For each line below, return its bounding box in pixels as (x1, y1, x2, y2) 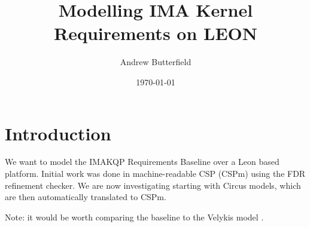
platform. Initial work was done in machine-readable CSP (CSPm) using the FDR (5, 167, 306, 180)
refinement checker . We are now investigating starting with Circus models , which (5, 179, 301, 191)
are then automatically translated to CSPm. (5, 191, 166, 203)
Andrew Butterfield (120, 56, 192, 68)
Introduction (5, 121, 111, 145)
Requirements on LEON (54, 21, 257, 45)
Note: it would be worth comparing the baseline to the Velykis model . (5, 210, 264, 223)
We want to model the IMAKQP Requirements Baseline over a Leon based (5, 155, 279, 168)
